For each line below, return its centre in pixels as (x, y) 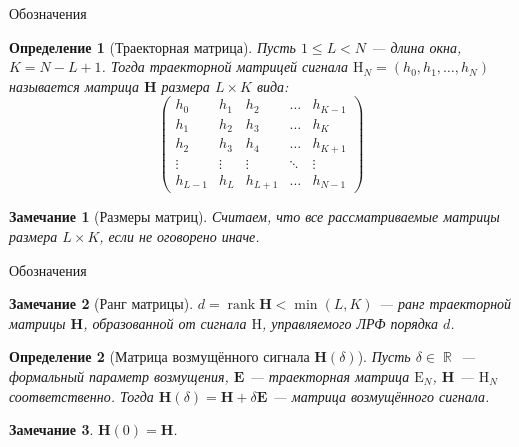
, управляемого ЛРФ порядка (350, 322)
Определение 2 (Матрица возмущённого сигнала (159, 356)
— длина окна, (416, 46)
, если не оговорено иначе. (179, 236)
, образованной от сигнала (165, 322)
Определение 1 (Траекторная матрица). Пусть (152, 46)
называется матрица (74, 85)
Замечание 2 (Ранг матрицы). (101, 303)
